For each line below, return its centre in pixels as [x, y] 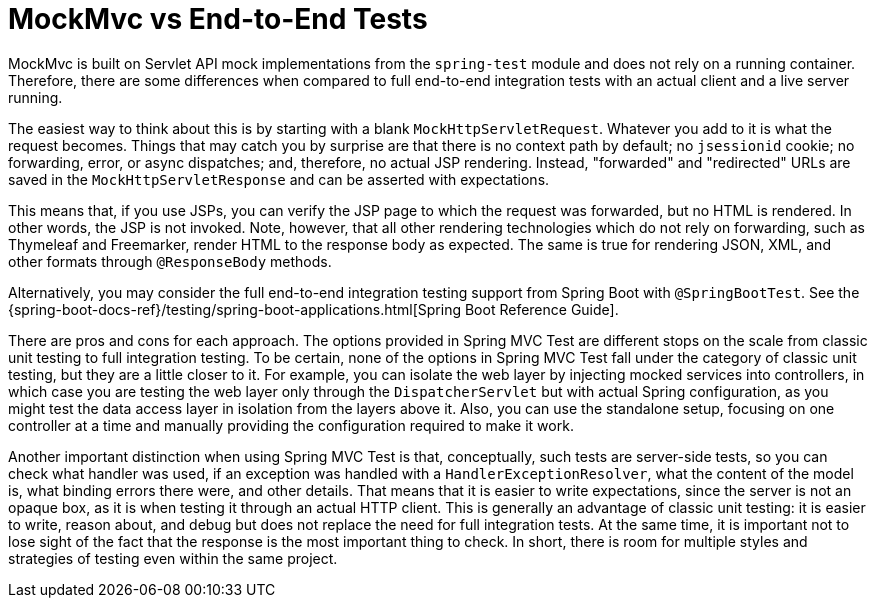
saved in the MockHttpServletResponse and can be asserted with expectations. [279, 179]
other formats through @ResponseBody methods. [170, 261]
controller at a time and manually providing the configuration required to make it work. [291, 425]
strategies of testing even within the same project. [173, 558]
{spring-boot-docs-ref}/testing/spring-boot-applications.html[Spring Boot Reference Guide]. [313, 309]
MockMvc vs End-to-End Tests [218, 19]
